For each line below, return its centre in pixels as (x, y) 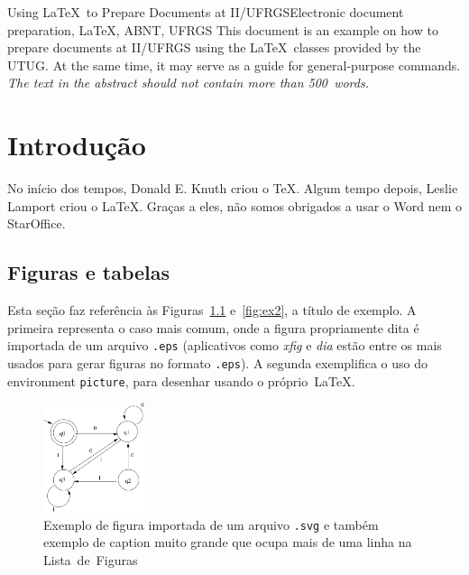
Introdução (77, 145)
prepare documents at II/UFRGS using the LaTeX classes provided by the (214, 47)
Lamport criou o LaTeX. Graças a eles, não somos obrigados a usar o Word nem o (234, 205)
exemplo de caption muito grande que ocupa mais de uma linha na (228, 542)
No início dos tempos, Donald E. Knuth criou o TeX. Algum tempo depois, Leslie (233, 188)
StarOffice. (37, 223)
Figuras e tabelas (89, 272)
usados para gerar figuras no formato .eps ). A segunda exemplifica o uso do (217, 362)
